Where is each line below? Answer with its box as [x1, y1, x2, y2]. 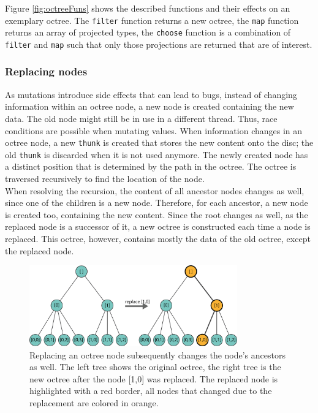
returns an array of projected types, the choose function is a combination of [5, 26, 291, 39]
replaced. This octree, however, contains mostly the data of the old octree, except [5, 232, 311, 245]
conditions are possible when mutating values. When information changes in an [5, 124, 303, 137]
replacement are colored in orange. [29, 396, 159, 409]
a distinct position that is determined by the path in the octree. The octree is [5, 160, 297, 173]
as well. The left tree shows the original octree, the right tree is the [29, 360, 281, 373]
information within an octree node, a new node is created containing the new [5, 100, 294, 113]
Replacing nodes [5, 64, 88, 79]
